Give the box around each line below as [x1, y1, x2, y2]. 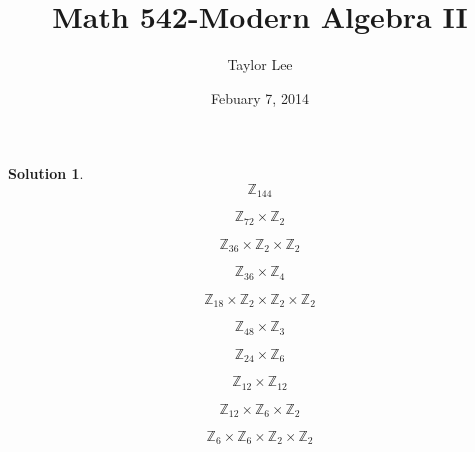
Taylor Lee [227, 54, 293, 75]
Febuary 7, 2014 [211, 87, 309, 108]
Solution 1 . [8, 163, 84, 184]
